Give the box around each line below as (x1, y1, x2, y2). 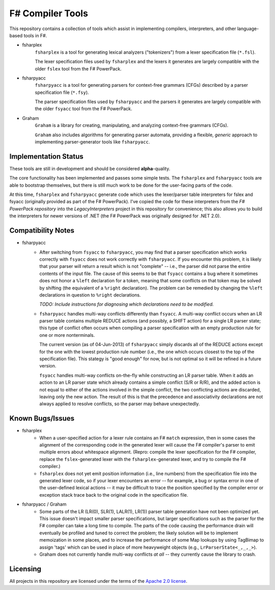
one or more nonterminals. (39, 332, 95, 338)
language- (237, 26, 259, 32)
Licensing (9, 564, 42, 573)
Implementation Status (9, 152, 84, 161)
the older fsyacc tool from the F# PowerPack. (35, 106, 132, 112)
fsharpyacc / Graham (22, 501, 67, 507)
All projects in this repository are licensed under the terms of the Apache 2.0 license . (9, 578, 188, 584)
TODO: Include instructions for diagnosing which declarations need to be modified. (39, 301, 214, 307)
